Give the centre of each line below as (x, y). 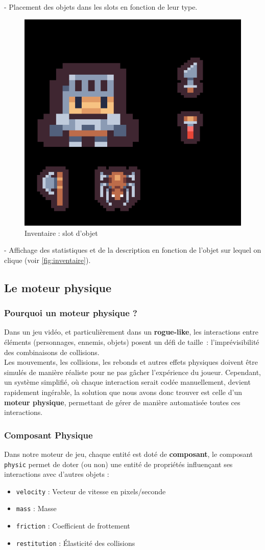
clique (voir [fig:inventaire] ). (47, 260)
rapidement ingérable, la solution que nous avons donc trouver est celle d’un (123, 392)
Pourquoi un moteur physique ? (71, 313)
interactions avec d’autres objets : (57, 474)
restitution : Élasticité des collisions (76, 543)
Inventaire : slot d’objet (61, 233)
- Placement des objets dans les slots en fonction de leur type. (101, 7)
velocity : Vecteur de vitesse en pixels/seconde (91, 491)
